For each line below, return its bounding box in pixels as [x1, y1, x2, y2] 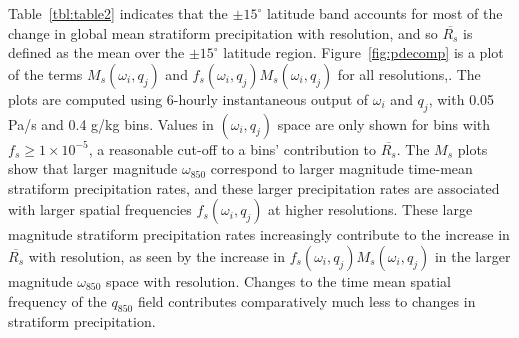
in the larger [434, 245, 511, 266]
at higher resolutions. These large [268, 199, 473, 220]
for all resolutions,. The [337, 63, 481, 84]
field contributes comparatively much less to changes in [137, 290, 476, 311]
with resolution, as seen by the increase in [28, 245, 285, 266]
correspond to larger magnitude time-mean [210, 158, 473, 179]
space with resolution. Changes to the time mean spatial [106, 270, 451, 291]
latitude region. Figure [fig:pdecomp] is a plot [223, 42, 504, 63]
